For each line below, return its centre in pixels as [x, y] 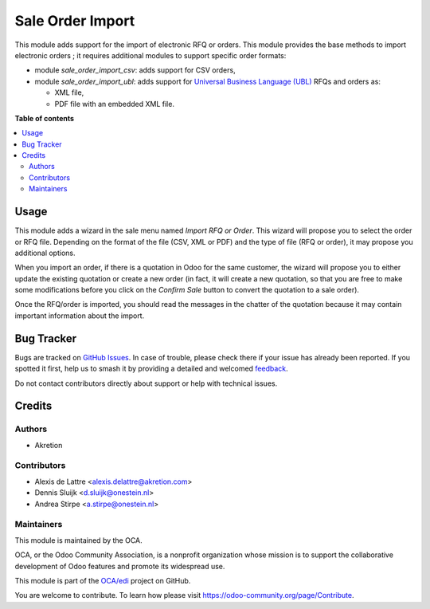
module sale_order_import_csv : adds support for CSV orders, [135, 70]
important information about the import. [80, 316]
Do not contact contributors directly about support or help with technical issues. [146, 383]
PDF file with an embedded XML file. [115, 104]
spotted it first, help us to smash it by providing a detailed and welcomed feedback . [151, 369]
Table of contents [45, 118]
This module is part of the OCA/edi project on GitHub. [103, 580]
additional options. [45, 253]
